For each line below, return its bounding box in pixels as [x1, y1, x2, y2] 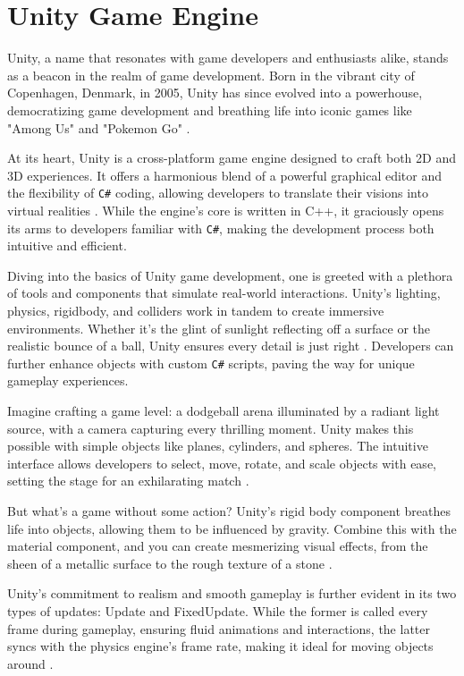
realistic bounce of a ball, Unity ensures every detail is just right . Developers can [7, 336, 454, 355]
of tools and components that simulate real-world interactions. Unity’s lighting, [7, 283, 441, 302]
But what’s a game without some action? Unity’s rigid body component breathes [7, 501, 451, 520]
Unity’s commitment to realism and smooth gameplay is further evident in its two [7, 584, 457, 603]
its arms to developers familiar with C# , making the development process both [7, 218, 434, 237]
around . [7, 654, 54, 672]
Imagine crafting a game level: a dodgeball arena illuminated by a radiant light [7, 401, 440, 419]
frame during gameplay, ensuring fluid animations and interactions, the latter [7, 619, 430, 638]
